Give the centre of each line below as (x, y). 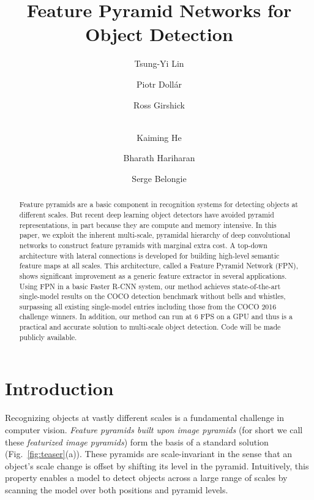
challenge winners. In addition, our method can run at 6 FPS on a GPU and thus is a (156, 316)
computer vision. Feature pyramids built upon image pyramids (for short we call (154, 429)
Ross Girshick (159, 104)
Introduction (59, 388)
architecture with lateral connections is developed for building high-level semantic (149, 255)
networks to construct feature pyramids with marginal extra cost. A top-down (143, 245)
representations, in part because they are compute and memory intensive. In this (148, 225)
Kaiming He (159, 137)
